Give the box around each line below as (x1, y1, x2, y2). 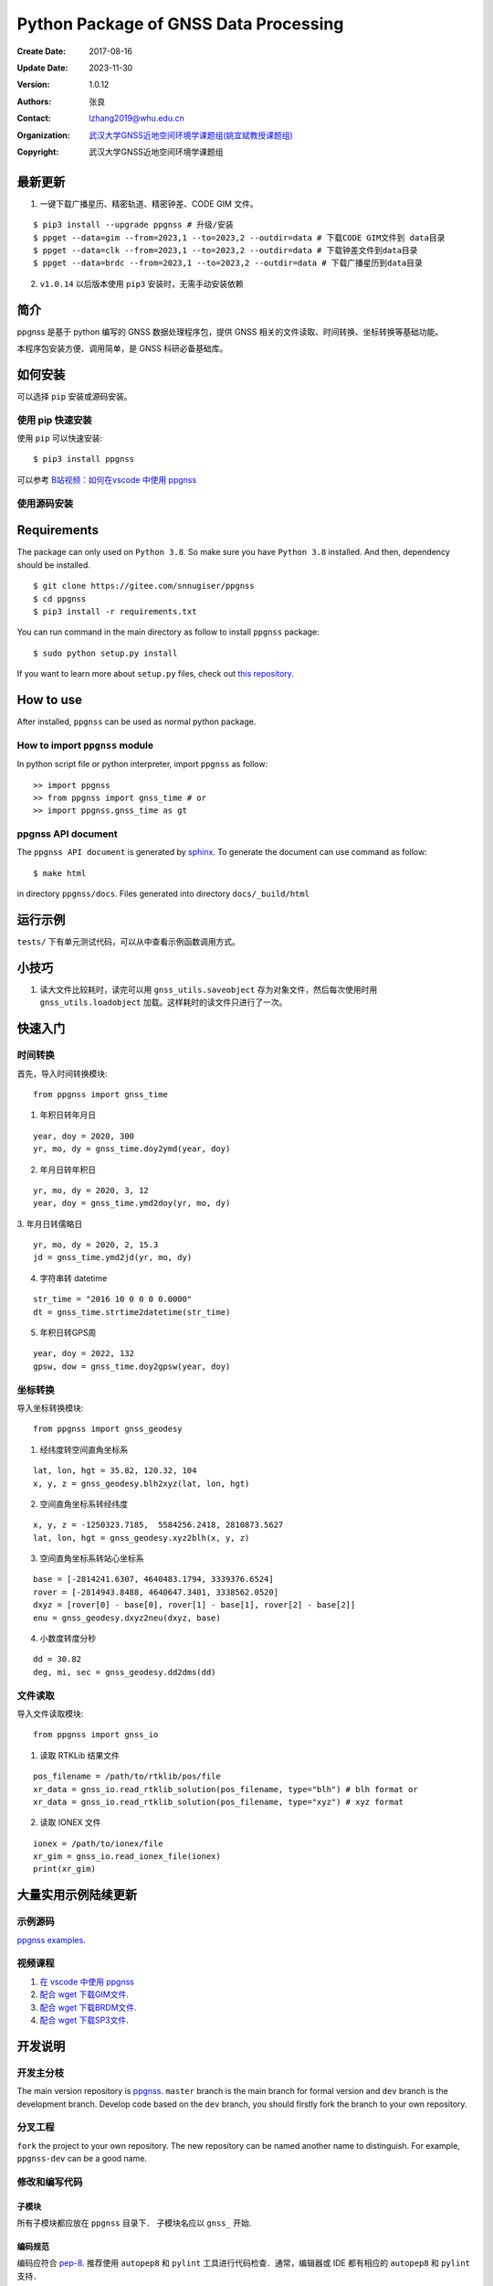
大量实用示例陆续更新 (16, 1887, 137, 1903)
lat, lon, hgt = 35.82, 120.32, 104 (33, 1466, 197, 1476)
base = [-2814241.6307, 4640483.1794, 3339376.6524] (33, 1574, 274, 1585)
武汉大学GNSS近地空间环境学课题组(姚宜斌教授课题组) (89, 129, 294, 141)
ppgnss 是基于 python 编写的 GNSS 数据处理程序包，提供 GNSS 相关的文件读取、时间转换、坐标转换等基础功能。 (16, 326, 444, 337)
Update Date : (16, 62, 68, 73)
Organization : (16, 129, 70, 141)
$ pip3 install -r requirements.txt (33, 606, 197, 616)
